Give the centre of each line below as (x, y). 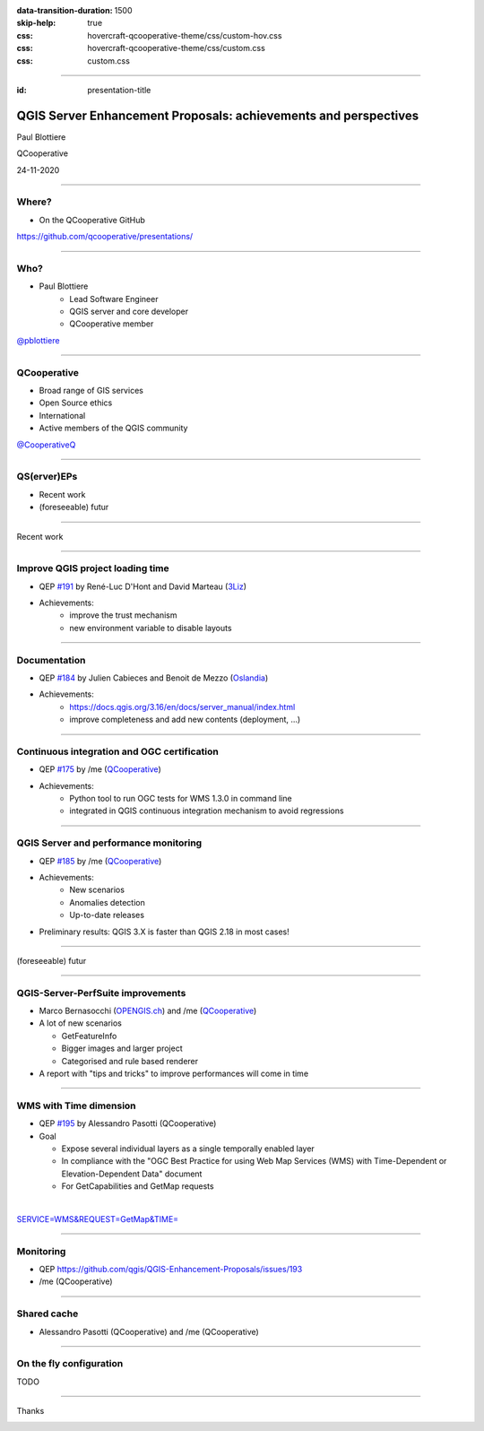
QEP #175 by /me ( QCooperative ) (100, 769)
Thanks (30, 1411)
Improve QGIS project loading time (93, 568)
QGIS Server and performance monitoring (109, 843)
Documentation (51, 660)
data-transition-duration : (65, 10)
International (62, 415)
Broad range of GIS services (91, 391)
